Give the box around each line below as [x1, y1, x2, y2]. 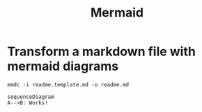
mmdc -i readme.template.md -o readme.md [7, 81, 130, 88]
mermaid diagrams [7, 59, 119, 74]
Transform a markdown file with [7, 44, 196, 59]
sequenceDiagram [7, 93, 54, 100]
